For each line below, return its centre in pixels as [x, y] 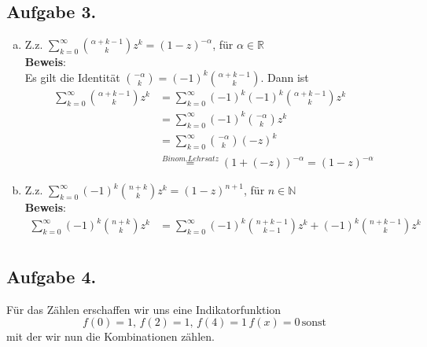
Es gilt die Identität [72, 77]
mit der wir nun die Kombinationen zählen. [110, 336]
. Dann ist [285, 77]
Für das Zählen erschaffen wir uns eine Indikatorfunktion [144, 309]
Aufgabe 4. [52, 276]
